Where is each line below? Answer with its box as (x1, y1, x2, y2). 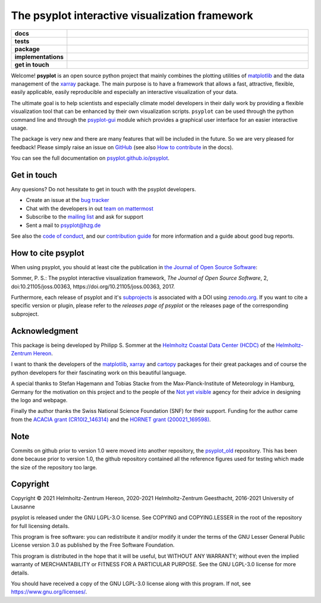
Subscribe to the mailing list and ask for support (26, 213, 144, 220)
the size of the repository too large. (11, 463, 97, 471)
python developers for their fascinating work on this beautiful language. (11, 369, 187, 376)
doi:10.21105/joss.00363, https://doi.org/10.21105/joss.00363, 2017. (11, 283, 175, 290)
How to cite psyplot (11, 248, 84, 258)
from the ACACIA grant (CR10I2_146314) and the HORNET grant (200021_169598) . (11, 416, 211, 423)
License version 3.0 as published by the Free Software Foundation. (11, 541, 175, 549)
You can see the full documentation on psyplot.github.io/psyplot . (11, 154, 169, 162)
